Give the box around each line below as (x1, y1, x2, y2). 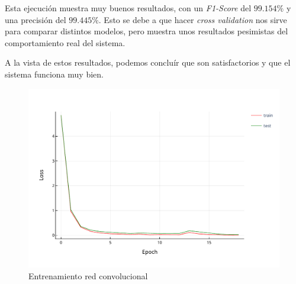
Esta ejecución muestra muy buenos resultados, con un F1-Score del (5, 2, 252, 14)
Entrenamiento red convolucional (28, 269, 148, 282)
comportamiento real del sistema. (5, 36, 126, 49)
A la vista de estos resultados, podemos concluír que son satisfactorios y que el (5, 56, 291, 69)
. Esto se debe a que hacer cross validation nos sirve (98, 13, 287, 25)
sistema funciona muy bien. (5, 67, 104, 80)
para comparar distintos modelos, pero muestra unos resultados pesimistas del (5, 25, 288, 37)
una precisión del (5, 13, 66, 25)
